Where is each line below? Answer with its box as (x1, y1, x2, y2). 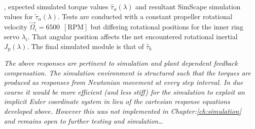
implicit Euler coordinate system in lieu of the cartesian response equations (4, 96, 230, 106)
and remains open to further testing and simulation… (4, 115, 163, 126)
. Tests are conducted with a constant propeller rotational (57, 11, 232, 21)
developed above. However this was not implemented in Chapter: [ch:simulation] (4, 106, 241, 116)
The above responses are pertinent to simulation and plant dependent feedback (4, 58, 238, 68)
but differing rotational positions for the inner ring (90, 22, 244, 32)
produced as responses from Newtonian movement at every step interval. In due (4, 77, 243, 87)
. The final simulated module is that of (27, 41, 144, 51)
